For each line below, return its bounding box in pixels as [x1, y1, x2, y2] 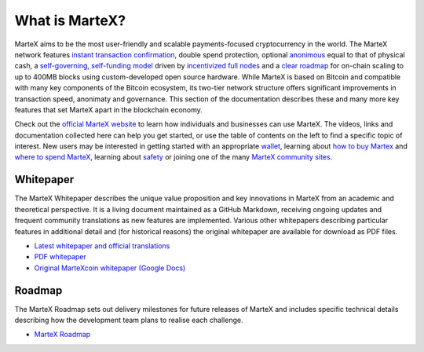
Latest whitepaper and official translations [34, 240, 170, 251]
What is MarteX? [14, 12, 126, 29]
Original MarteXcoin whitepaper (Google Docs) [34, 263, 186, 273]
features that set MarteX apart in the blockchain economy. [14, 104, 203, 114]
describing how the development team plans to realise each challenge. [14, 315, 243, 324]
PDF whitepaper [34, 252, 86, 262]
